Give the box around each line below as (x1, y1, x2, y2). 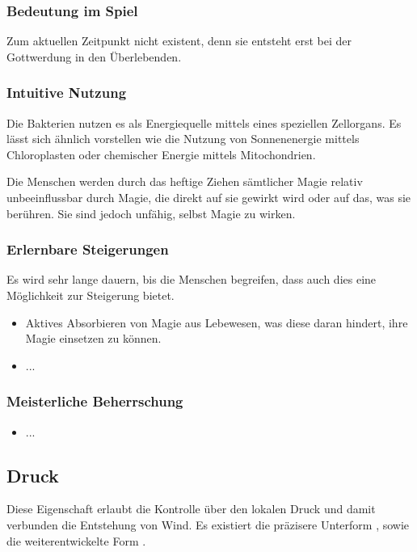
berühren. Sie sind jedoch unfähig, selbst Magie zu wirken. (6, 204, 296, 221)
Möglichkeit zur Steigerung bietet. (6, 287, 175, 303)
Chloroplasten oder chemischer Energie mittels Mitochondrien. (6, 145, 316, 162)
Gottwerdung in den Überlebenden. (6, 48, 182, 65)
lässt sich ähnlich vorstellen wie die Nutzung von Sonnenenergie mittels (6, 130, 360, 147)
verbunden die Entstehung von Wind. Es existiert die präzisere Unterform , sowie (6, 516, 410, 533)
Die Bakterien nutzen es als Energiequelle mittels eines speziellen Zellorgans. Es (6, 114, 402, 131)
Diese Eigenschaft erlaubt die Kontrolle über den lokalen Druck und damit (6, 500, 376, 517)
